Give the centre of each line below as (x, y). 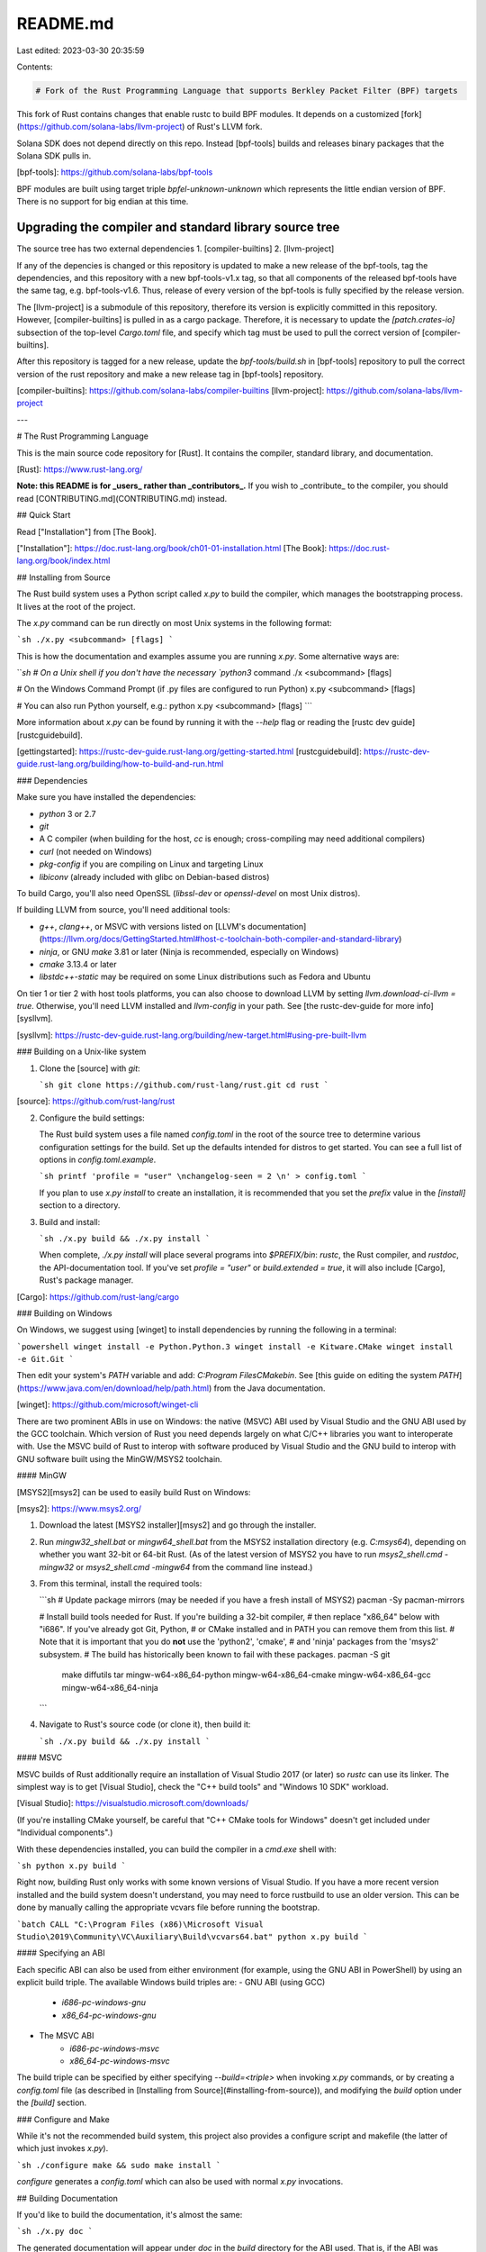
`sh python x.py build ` (71, 1866)
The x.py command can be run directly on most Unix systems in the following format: (174, 622)
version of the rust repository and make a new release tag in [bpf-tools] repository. (170, 374)
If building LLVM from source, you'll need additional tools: (123, 910)
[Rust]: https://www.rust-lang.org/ (80, 469)
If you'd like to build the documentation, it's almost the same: (130, 2214)
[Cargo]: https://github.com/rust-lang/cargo (98, 1296)
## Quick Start (44, 515)
